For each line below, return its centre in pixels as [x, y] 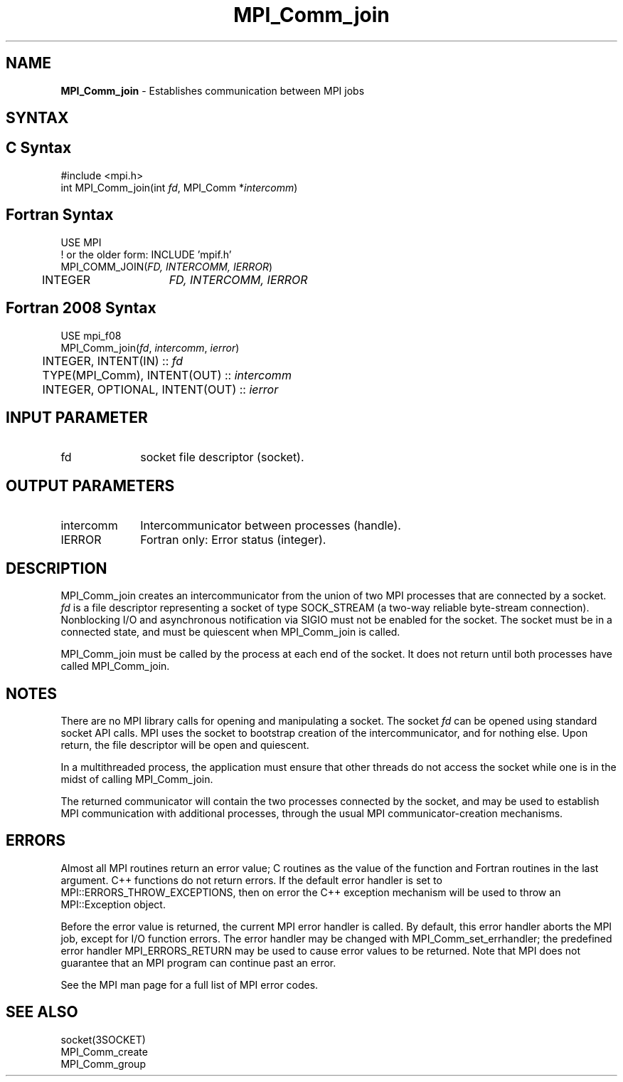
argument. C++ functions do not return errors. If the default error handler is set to [251, 880]
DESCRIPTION [57, 568]
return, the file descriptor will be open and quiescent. [185, 745]
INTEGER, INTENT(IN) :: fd [113, 361]
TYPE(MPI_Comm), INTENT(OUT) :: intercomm [167, 375]
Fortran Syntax [60, 215]
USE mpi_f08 [91, 335]
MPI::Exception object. [113, 904]
